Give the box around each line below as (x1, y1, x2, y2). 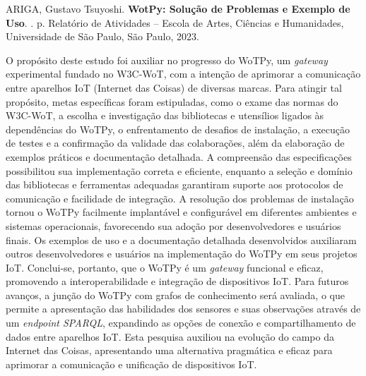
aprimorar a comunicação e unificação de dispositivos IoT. (6, 356, 257, 371)
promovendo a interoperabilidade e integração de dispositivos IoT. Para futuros (6, 274, 349, 289)
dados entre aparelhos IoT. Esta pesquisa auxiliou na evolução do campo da (6, 329, 334, 344)
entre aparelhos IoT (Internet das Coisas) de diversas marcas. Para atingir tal (6, 80, 342, 95)
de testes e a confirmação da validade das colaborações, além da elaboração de (6, 135, 345, 150)
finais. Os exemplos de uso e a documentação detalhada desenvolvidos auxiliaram (6, 232, 357, 247)
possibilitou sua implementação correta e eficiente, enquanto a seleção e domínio (6, 163, 353, 178)
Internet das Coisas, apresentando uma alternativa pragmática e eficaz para (6, 343, 333, 358)
